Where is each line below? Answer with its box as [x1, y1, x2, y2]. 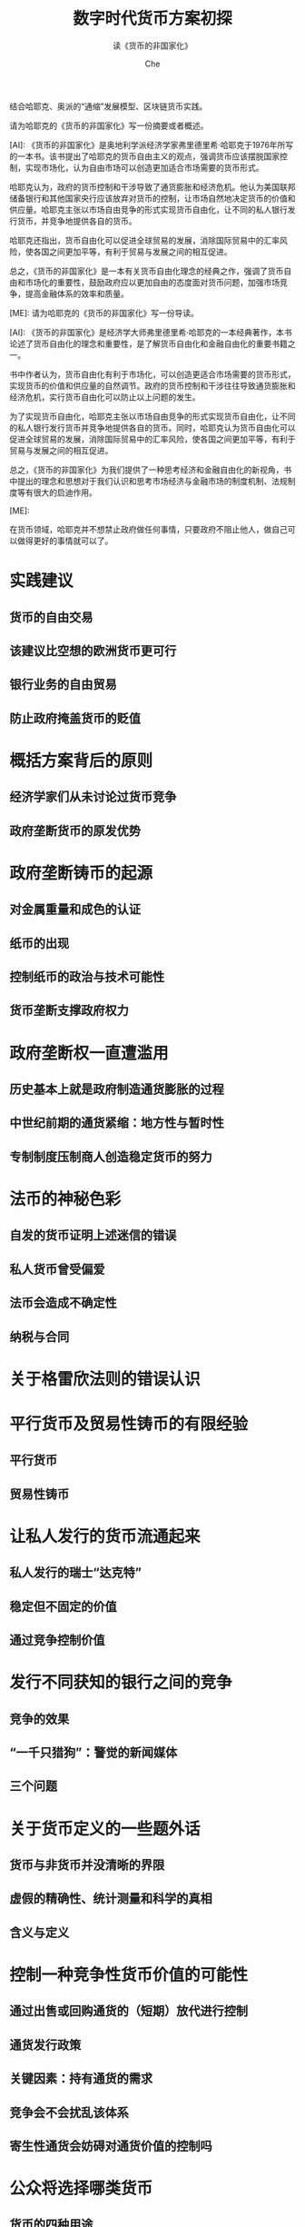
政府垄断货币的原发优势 [9, 823, 141, 839]
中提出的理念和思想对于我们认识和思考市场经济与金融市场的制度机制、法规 [9, 475, 288, 486]
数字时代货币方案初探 [72, 8, 232, 29]
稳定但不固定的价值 [9, 1598, 117, 1614]
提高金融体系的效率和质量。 [25, 288, 129, 299]
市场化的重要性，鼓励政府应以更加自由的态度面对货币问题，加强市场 [25, 276, 280, 287]
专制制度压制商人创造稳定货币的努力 [9, 1148, 212, 1164]
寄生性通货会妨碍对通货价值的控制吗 [9, 2138, 212, 2153]
